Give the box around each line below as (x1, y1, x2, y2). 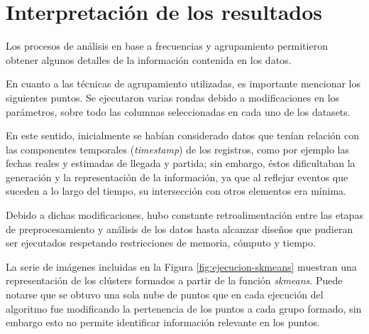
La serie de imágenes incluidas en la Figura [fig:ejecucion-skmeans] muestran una (6, 259, 357, 274)
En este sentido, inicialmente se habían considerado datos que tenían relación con (6, 128, 360, 143)
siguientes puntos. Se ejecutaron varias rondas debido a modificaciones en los (6, 90, 340, 104)
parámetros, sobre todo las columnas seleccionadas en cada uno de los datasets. (6, 104, 351, 119)
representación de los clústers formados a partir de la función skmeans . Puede (6, 273, 343, 288)
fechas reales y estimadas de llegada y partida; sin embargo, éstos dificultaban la (6, 156, 356, 171)
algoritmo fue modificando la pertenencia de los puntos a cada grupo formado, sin (6, 301, 362, 316)
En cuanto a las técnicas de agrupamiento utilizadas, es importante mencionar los (6, 76, 361, 91)
